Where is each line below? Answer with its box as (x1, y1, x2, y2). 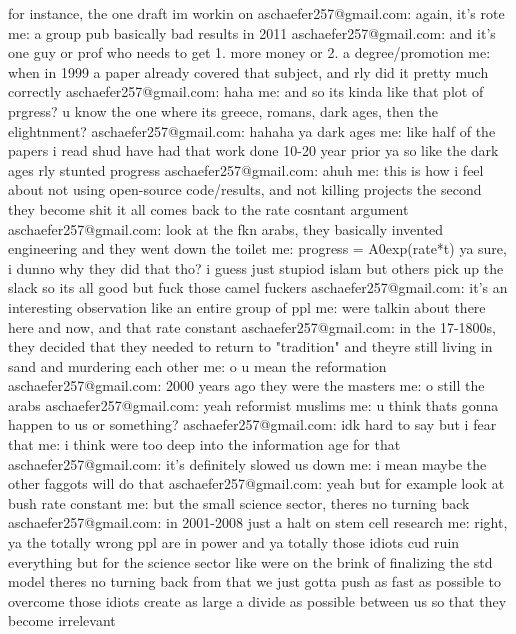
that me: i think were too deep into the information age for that (8, 434, 401, 455)
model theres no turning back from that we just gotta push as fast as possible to (8, 571, 502, 592)
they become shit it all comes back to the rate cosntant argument (8, 198, 409, 219)
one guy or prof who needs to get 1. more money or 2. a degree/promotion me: (8, 42, 491, 63)
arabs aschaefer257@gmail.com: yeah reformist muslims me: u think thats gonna (8, 394, 499, 415)
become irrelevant (8, 610, 116, 631)
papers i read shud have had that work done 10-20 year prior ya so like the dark (8, 140, 499, 161)
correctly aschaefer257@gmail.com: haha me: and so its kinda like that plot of (8, 81, 484, 102)
